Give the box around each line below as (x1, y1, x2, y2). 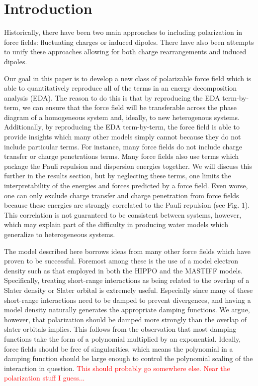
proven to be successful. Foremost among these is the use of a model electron (4, 256, 238, 266)
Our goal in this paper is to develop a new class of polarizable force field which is (4, 73, 252, 83)
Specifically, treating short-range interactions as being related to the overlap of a (4, 275, 250, 285)
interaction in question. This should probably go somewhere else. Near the (4, 363, 230, 373)
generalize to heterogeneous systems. (4, 229, 115, 239)
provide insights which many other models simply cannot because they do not (4, 131, 241, 142)
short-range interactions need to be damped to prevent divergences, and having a (4, 294, 251, 305)
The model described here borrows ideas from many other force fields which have (4, 246, 251, 256)
